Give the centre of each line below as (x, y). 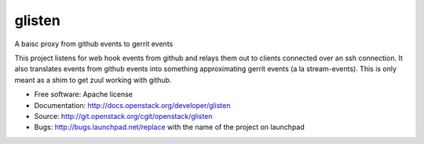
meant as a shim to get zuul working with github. (93, 80)
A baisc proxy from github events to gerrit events (94, 44)
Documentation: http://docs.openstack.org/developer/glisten (132, 105)
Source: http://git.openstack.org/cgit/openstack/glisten (123, 116)
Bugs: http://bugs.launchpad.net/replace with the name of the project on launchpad (170, 127)
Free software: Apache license (84, 95)
